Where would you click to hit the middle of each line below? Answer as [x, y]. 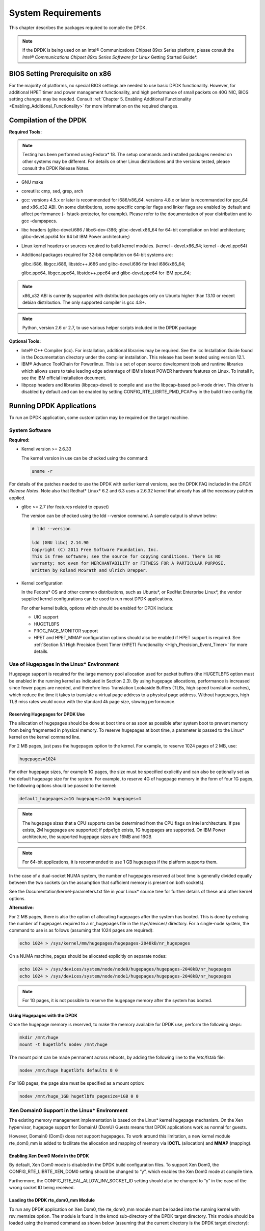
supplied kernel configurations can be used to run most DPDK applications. [97, 599]
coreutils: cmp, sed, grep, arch [52, 191]
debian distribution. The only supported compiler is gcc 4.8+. [84, 302]
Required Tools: [26, 132]
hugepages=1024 [38, 759]
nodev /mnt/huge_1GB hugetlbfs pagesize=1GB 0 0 [79, 1096]
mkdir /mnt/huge [39, 1037]
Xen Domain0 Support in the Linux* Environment [68, 1110]
